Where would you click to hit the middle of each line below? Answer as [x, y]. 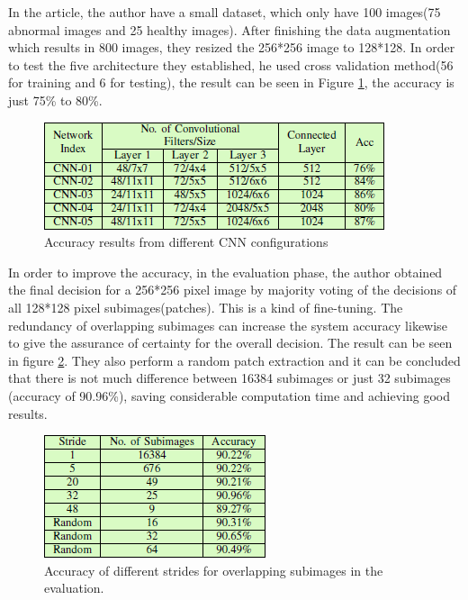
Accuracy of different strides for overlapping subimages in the [214, 570]
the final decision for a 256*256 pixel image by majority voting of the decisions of [233, 290]
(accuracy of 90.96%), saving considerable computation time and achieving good [229, 395]
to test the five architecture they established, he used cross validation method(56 [231, 64]
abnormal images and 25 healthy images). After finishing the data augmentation [229, 29]
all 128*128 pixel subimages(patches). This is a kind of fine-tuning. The [206, 307]
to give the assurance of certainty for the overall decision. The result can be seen [230, 343]
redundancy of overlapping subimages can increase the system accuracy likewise [228, 325]
